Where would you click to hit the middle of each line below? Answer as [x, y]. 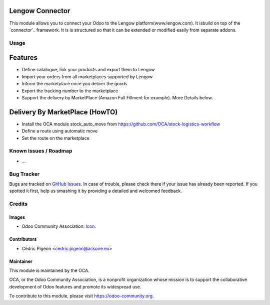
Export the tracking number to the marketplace [70, 91]
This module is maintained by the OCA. [49, 270]
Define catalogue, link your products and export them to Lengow [88, 70]
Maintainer [21, 261]
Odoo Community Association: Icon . [59, 226]
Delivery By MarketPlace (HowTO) [63, 112]
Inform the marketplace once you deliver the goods [74, 84]
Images [17, 217]
